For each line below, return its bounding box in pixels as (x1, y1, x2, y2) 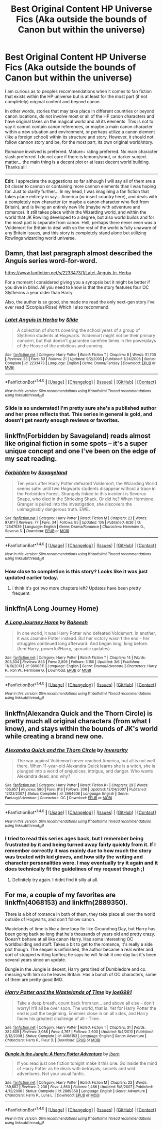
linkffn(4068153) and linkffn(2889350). (5, 898, 128, 906)
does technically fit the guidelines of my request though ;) (5, 866, 145, 872)
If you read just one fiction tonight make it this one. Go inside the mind (16, 1060, 158, 1066)
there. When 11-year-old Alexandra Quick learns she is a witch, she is (16, 763, 155, 769)
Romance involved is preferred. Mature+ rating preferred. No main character (5, 149, 158, 154)
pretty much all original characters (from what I (5, 717, 151, 725)
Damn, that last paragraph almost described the (5, 249, 153, 258)
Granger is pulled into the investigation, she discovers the (16, 501, 132, 507)
